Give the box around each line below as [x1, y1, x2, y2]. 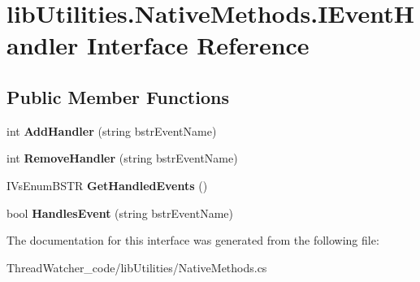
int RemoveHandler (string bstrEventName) [6, 150, 238, 167]
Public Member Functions [6, 84, 229, 109]
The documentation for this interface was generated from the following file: [6, 232, 379, 249]
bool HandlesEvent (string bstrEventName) [6, 204, 233, 221]
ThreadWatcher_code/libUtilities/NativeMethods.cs [6, 258, 267, 275]
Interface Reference [87, 28, 310, 62]
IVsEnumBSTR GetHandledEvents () [6, 176, 208, 193]
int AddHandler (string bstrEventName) [6, 122, 217, 139]
